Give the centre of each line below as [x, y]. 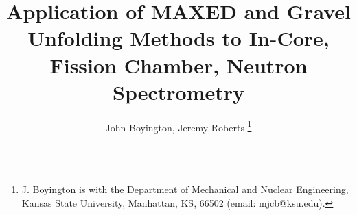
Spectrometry [178, 91]
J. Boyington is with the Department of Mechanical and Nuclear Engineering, [185, 189]
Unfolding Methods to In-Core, [178, 38]
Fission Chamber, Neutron [178, 65]
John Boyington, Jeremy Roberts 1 [178, 126]
